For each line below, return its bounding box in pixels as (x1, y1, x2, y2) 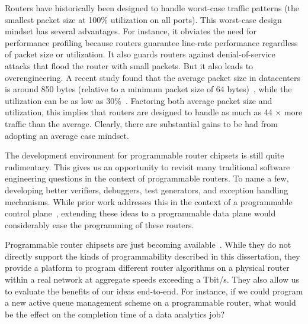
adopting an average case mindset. (5, 129, 129, 141)
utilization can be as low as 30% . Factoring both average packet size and (5, 94, 272, 106)
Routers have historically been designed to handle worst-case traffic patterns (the (5, 2, 300, 14)
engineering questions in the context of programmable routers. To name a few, (5, 172, 289, 184)
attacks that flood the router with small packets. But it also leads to (5, 59, 254, 72)
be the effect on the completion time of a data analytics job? (5, 307, 225, 320)
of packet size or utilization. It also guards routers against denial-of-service (5, 48, 275, 60)
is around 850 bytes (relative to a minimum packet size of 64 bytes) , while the (5, 83, 292, 95)
